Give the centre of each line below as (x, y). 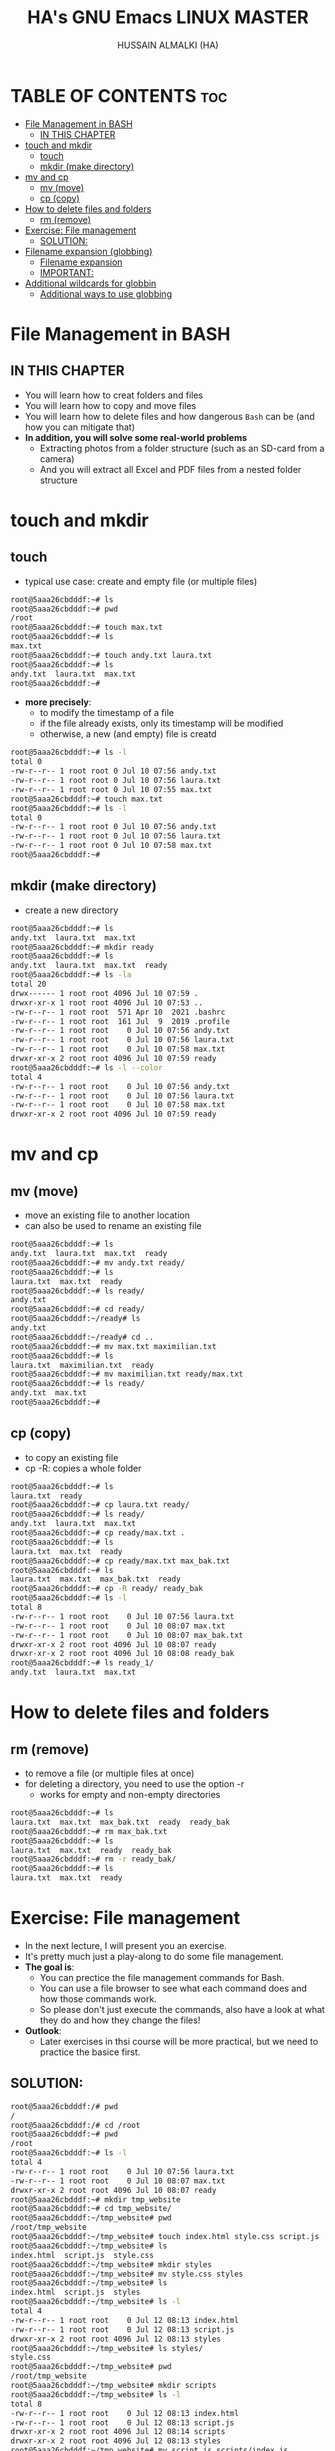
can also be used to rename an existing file (113, 1226)
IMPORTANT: (67, 272)
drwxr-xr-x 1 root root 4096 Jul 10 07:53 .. (106, 1002)
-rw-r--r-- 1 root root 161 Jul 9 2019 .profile (120, 1021)
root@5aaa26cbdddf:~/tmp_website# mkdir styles (111, 2264)
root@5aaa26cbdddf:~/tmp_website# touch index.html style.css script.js (165, 2237)
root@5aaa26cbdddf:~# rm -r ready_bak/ (93, 1859)
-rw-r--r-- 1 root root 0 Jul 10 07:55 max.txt (111, 789)
